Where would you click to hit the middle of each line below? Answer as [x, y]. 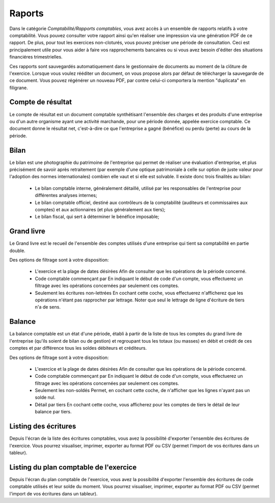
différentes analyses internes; [66, 195]
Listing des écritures [43, 426]
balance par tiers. [53, 412]
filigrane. [19, 88]
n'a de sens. [48, 307]
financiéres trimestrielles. [36, 57]
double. [17, 250]
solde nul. [45, 398]
